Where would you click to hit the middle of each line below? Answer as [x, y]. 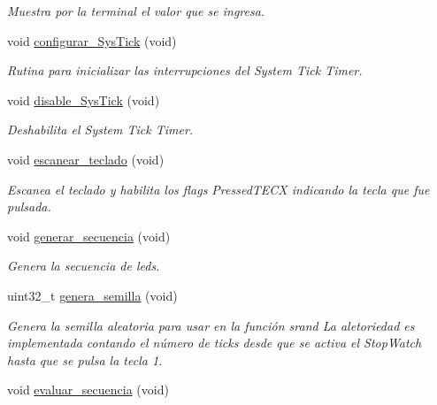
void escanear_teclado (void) [86, 159]
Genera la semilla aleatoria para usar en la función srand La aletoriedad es [211, 325]
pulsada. [29, 206]
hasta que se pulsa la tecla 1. [85, 359]
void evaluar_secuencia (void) [88, 390]
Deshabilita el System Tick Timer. [100, 130]
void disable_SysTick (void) [84, 99]
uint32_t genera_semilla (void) [92, 295]
